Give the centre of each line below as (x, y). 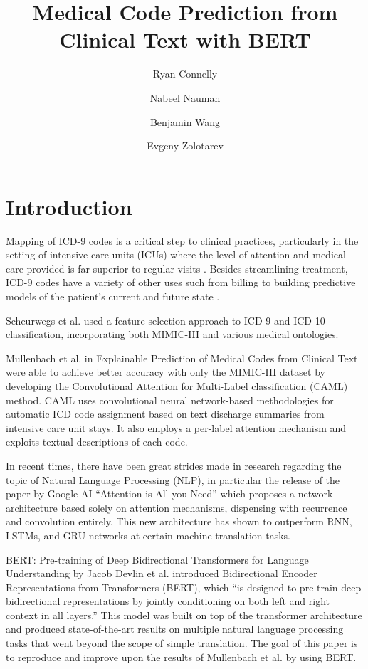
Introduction (69, 206)
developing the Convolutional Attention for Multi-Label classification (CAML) (177, 385)
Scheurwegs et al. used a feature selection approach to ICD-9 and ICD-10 (165, 320)
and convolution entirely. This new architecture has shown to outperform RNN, (179, 521)
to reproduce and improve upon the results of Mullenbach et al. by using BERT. (181, 657)
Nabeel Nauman (185, 97)
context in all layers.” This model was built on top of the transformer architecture (184, 615)
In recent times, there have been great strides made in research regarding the (174, 465)
